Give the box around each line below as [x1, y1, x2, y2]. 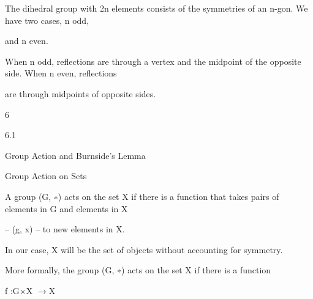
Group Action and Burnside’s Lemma [5, 149, 146, 161]
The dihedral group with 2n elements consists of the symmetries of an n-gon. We [5, 2, 308, 14]
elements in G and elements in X [5, 202, 128, 215]
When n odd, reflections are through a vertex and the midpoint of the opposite [5, 54, 301, 67]
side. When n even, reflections [5, 67, 117, 79]
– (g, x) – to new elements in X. [5, 223, 125, 235]
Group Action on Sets [5, 169, 87, 182]
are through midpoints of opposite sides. [5, 87, 156, 100]
